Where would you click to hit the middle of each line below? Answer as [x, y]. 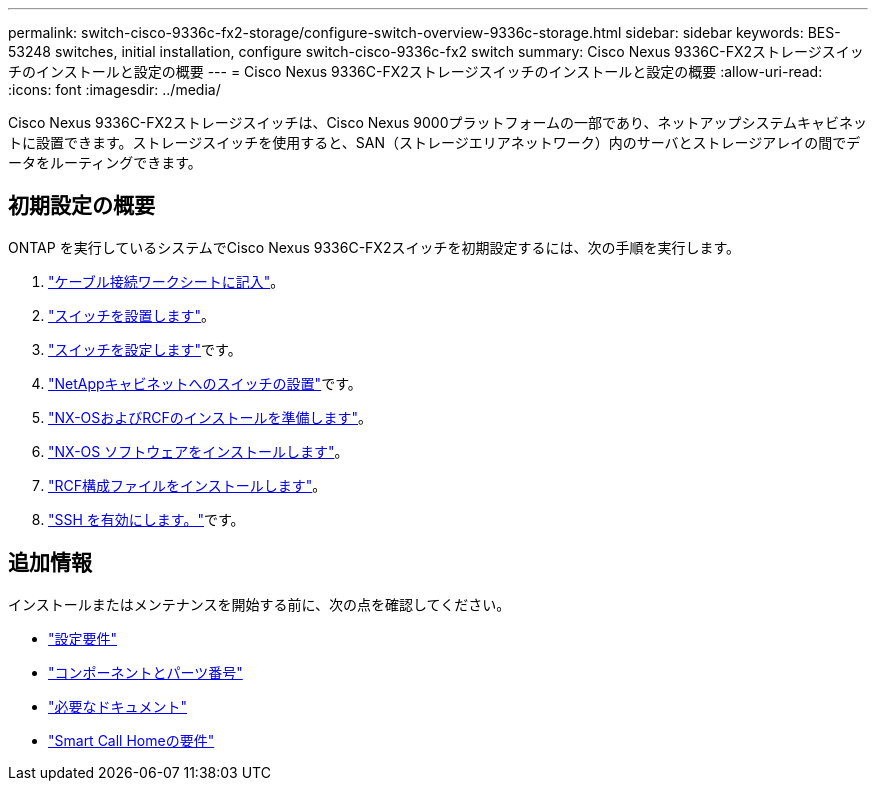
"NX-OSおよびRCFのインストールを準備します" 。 [210, 417]
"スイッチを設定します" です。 [145, 349]
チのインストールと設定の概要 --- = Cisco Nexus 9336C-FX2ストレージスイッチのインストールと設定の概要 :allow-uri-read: [415, 71]
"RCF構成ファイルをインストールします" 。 [187, 485]
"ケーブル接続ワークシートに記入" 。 [166, 281]
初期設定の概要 [81, 206]
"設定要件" [83, 638]
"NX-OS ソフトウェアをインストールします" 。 [198, 451]
